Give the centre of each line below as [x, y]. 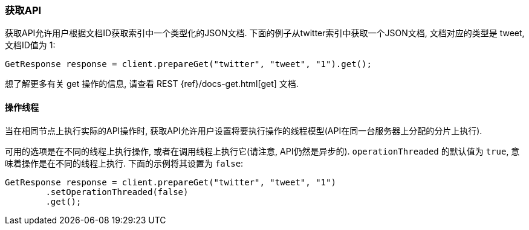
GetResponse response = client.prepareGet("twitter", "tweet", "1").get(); [188, 64]
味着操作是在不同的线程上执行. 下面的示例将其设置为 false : [124, 163]
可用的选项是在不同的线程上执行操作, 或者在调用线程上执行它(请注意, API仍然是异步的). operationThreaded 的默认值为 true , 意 [262, 151]
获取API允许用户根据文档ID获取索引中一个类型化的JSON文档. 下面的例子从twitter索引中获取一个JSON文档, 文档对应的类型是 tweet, [265, 33]
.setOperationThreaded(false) [117, 192]
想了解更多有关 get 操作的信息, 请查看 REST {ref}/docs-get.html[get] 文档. [152, 84]
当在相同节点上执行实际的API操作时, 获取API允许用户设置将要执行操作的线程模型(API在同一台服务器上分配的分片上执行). [244, 130]
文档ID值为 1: [30, 45]
